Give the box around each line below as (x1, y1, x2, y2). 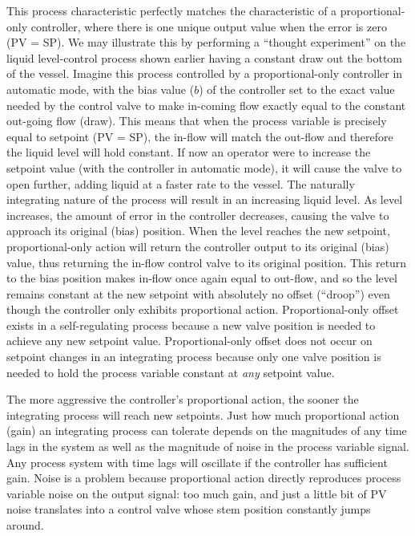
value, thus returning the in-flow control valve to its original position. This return (6, 254, 407, 270)
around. (6, 517, 44, 533)
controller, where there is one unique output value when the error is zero (30, 18, 387, 35)
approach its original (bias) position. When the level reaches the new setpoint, (6, 222, 390, 239)
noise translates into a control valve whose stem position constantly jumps (6, 501, 371, 518)
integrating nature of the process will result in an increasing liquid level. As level (6, 191, 403, 208)
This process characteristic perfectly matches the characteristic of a (6, 2, 337, 18)
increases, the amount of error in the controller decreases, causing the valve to (6, 206, 389, 223)
